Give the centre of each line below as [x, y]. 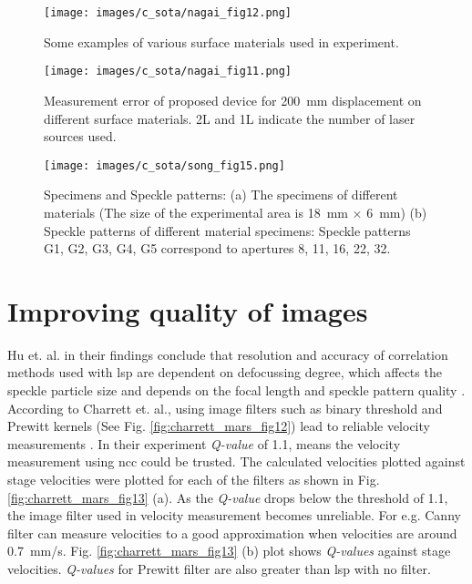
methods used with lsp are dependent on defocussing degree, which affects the [225, 372]
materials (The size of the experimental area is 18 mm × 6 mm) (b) [236, 212]
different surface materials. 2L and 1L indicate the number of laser [230, 118]
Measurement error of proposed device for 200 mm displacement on [233, 100]
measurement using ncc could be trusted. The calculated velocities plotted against [236, 461]
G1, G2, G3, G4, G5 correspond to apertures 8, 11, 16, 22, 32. [217, 248]
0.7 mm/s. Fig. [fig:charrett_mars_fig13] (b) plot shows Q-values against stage [229, 551]
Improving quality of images [188, 310]
